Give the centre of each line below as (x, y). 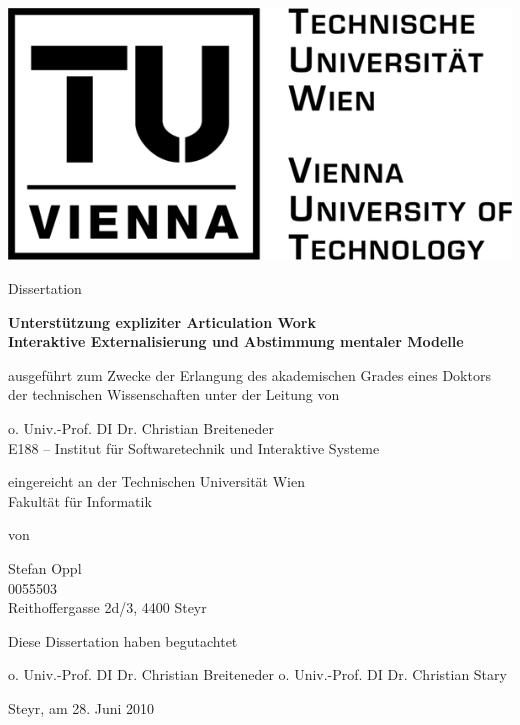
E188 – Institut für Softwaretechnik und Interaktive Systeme (194, 447)
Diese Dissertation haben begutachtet (123, 640)
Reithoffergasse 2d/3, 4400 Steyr (107, 607)
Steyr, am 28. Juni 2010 (81, 707)
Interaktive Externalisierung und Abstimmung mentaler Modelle (236, 341)
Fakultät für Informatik (80, 500)
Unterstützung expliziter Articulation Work (162, 321)
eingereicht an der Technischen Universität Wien (156, 481)
